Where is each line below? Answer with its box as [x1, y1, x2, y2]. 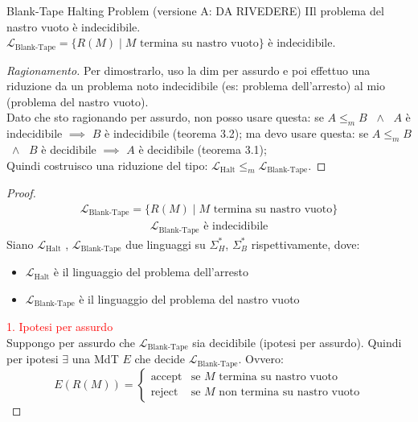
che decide [134, 350, 186, 367]
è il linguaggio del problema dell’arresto [53, 263, 248, 280]
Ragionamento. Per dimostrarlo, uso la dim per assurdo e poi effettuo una [6, 61, 371, 78]
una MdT [72, 350, 119, 367]
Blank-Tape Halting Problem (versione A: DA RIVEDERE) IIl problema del [6, 2, 384, 19]
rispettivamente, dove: [251, 235, 360, 252]
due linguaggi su [125, 235, 206, 252]
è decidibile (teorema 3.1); [138, 141, 267, 158]
